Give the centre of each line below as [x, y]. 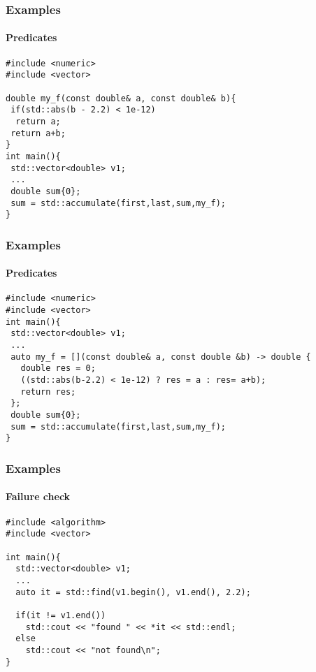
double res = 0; [58, 368]
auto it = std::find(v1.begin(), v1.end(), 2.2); [133, 592]
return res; [48, 392]
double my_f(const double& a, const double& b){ [121, 98]
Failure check [38, 496]
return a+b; [38, 133]
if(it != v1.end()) [61, 615]
